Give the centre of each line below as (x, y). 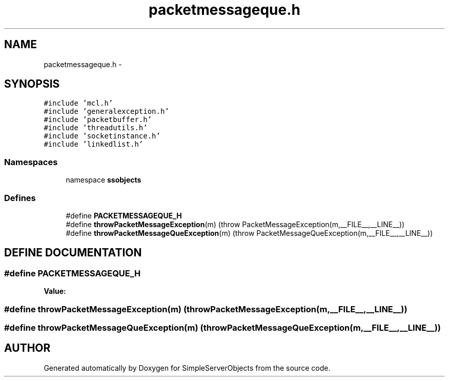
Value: (55, 291)
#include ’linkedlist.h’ (94, 144)
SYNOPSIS (32, 84)
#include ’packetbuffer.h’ (98, 120)
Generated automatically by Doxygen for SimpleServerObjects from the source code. (187, 368)
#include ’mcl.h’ (78, 103)
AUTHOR (27, 348)
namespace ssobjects (104, 180)
